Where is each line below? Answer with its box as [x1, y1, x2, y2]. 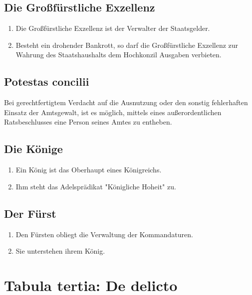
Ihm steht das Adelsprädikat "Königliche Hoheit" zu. [15, 181, 176, 191]
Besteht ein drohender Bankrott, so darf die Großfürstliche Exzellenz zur [15, 39, 239, 50]
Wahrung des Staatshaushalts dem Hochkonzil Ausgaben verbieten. [15, 49, 222, 60]
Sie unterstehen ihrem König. [15, 246, 105, 256]
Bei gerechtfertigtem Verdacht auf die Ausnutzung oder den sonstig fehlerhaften [4, 97, 248, 108]
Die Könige [4, 141, 63, 156]
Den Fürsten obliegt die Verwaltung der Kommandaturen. [15, 229, 193, 239]
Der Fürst [4, 205, 56, 221]
